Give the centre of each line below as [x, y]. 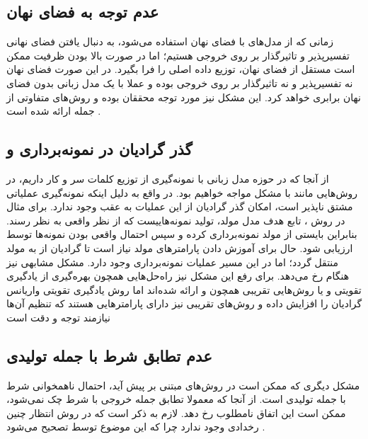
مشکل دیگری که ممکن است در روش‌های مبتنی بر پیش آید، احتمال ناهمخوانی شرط [183, 385]
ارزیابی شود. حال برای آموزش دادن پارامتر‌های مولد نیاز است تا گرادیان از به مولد [180, 247]
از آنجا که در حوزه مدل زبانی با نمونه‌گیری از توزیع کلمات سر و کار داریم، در [168, 178]
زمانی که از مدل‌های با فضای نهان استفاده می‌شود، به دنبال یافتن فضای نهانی [170, 41]
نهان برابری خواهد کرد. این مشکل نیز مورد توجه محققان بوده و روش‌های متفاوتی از [184, 97]
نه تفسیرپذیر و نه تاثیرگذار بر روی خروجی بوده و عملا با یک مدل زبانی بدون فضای [180, 82]
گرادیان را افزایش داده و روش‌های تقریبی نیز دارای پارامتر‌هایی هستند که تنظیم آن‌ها [184, 303]
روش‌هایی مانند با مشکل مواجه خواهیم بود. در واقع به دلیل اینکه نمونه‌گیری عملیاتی [182, 192]
